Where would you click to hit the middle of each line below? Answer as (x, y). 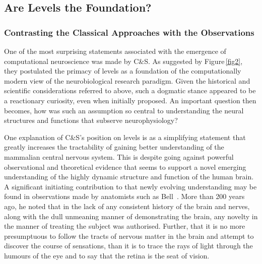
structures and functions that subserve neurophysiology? (91, 120)
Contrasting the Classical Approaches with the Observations (129, 32)
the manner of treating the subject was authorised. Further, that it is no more (125, 226)
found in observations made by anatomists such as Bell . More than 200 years (124, 196)
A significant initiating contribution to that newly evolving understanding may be (130, 186)
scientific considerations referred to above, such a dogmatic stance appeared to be (130, 90)
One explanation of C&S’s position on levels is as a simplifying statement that (125, 137)
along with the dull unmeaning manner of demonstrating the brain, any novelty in (131, 216)
